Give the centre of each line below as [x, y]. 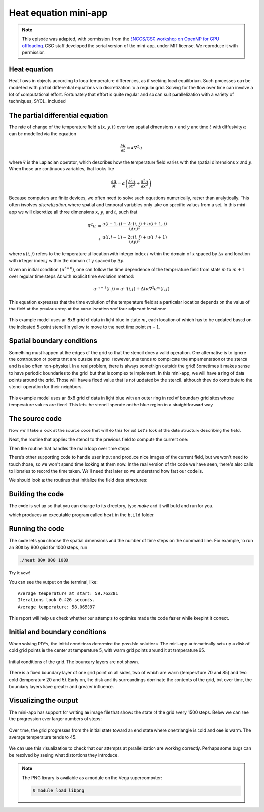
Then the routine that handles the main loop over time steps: [70, 449]
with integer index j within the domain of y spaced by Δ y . [67, 261]
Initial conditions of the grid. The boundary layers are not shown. [74, 662]
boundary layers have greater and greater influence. [62, 687]
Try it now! [20, 573]
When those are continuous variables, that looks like [62, 169]
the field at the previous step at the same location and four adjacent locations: [88, 309]
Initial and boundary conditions [57, 632]
